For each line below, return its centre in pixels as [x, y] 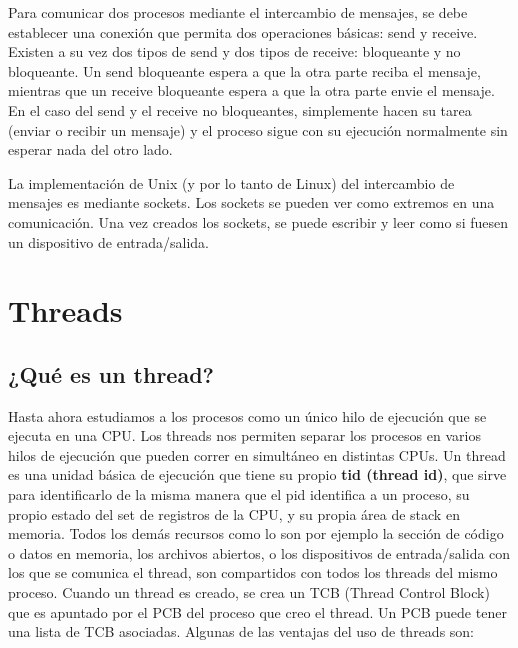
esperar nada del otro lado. [90, 149]
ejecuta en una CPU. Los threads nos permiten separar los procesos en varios [244, 435]
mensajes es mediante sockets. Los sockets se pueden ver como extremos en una [251, 202]
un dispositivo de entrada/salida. [108, 241]
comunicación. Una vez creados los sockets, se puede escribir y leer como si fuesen [258, 221]
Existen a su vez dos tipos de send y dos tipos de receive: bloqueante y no [234, 51]
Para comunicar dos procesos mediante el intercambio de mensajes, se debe [238, 12]
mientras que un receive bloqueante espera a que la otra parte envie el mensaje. [251, 90]
